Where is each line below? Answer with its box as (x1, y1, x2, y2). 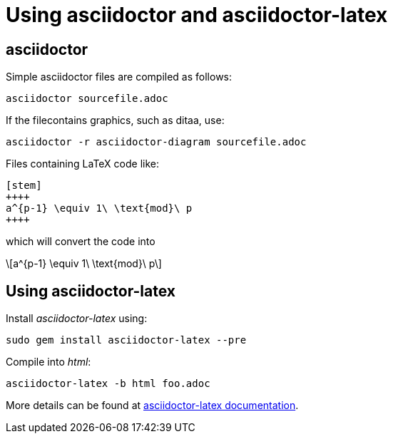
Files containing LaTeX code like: (6, 157, 159, 170)
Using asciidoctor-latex (6, 282, 175, 300)
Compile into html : (6, 356, 91, 368)
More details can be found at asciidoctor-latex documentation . (6, 399, 299, 412)
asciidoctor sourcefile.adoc (6, 93, 168, 105)
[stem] (6, 180, 42, 192)
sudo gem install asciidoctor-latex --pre (6, 334, 247, 346)
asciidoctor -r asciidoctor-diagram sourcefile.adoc (6, 136, 307, 148)
